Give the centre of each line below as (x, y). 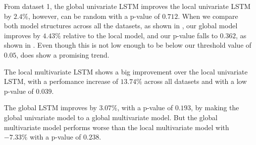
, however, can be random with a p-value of (94, 16)
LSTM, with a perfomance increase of (61, 81)
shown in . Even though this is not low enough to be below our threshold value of (128, 45)
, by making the (215, 108)
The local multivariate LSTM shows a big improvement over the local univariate (126, 71)
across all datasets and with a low (196, 81)
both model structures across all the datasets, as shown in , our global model (121, 26)
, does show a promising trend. (63, 54)
